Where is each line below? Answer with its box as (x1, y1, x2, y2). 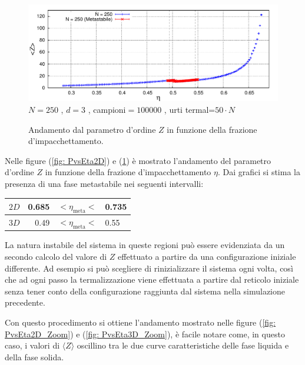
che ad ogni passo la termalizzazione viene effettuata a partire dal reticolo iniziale (5, 273, 299, 286)
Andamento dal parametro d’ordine (28, 123, 156, 135)
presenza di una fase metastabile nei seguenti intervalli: (5, 177, 204, 189)
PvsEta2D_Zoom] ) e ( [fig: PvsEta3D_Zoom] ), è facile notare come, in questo (5, 327, 285, 340)
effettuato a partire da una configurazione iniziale (118, 250, 296, 262)
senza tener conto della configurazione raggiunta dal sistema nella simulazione (5, 284, 286, 297)
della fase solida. (5, 350, 64, 363)
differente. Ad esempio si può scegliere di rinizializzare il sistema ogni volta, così (5, 262, 293, 274)
